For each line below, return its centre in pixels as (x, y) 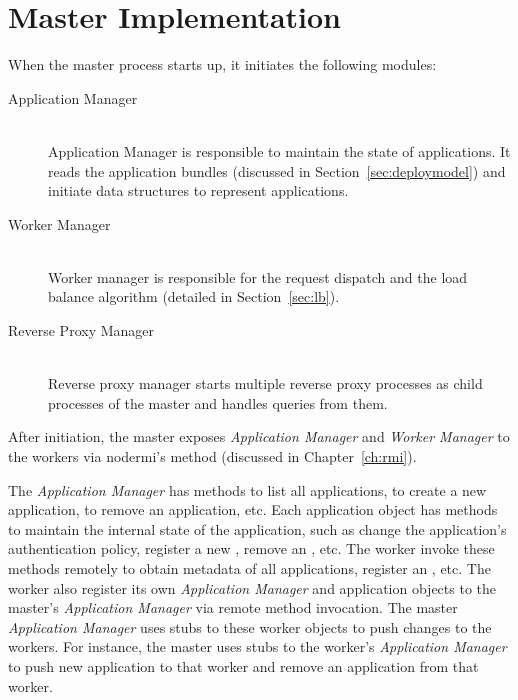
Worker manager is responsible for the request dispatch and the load (258, 276)
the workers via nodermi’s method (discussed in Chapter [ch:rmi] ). (212, 456)
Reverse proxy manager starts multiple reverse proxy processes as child (265, 383)
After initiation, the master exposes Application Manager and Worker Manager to (259, 436)
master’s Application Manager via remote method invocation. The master (233, 607)
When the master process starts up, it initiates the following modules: (222, 64)
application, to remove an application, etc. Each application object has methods (253, 509)
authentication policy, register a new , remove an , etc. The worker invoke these (251, 548)
